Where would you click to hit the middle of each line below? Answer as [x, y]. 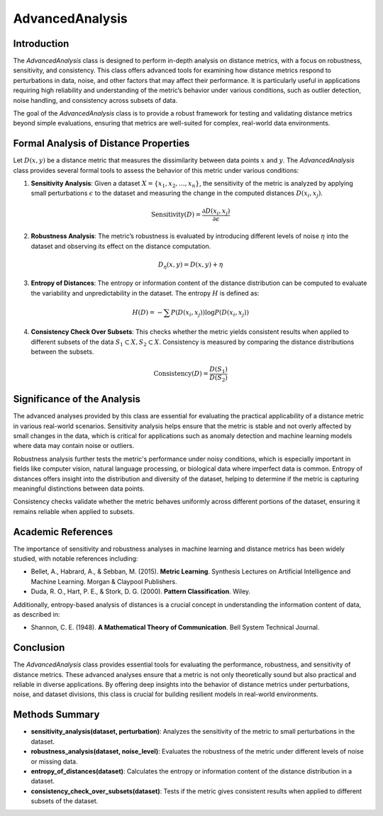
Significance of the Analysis [77, 399]
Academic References [63, 532]
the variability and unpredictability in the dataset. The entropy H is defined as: [145, 293]
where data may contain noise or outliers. [74, 446]
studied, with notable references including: [76, 559]
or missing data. [54, 761]
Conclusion [39, 648]
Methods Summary [56, 715]
